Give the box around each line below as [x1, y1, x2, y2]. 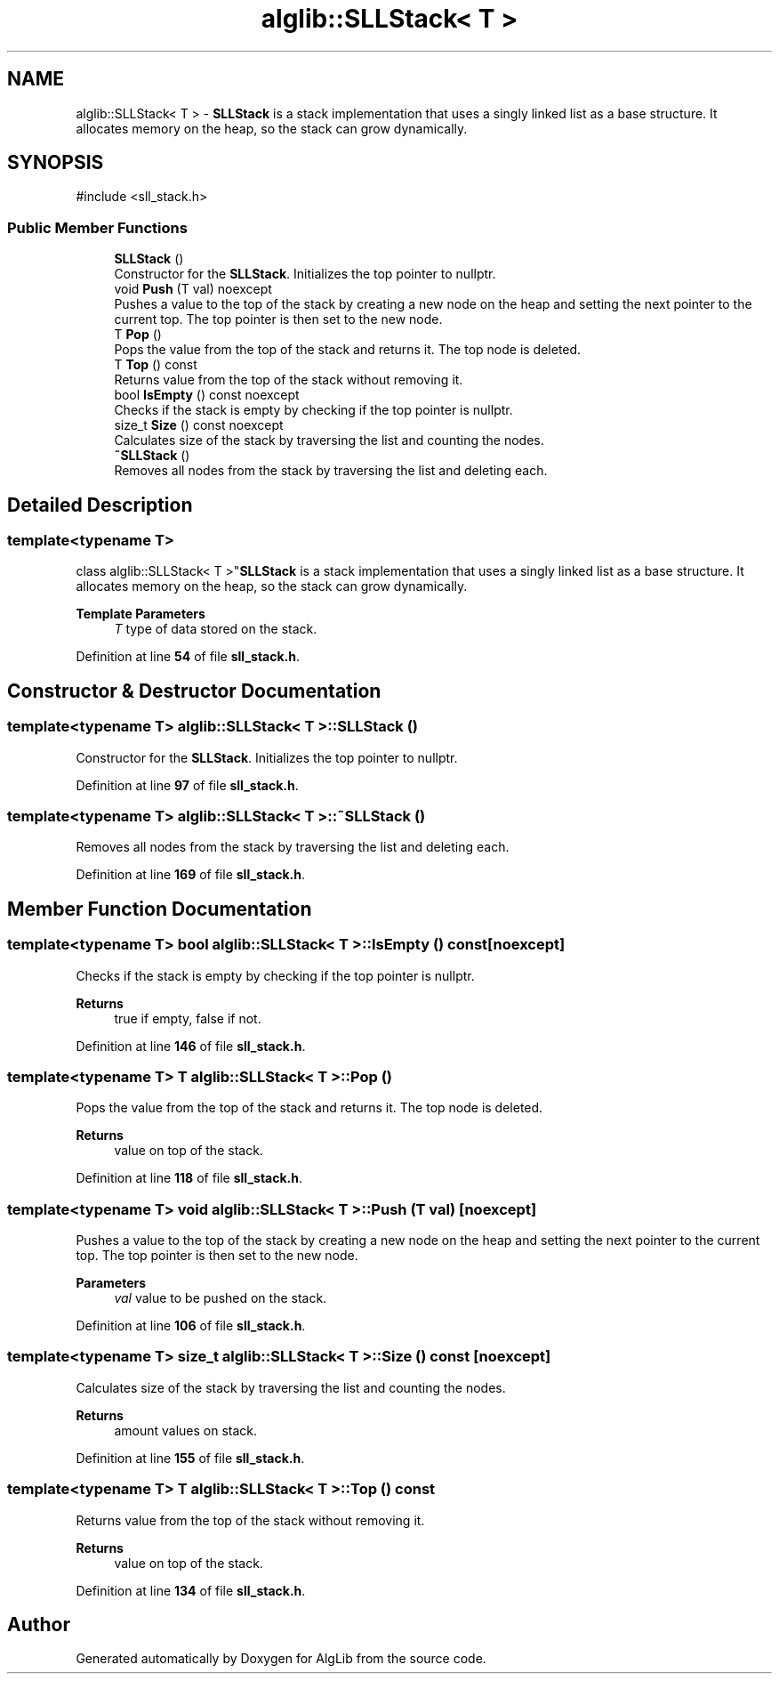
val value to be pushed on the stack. [114, 1290, 327, 1306]
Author [7, 1613, 70, 1637]
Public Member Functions [7, 218, 188, 237]
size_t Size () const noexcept [114, 417, 284, 433]
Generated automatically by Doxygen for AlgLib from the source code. [76, 1651, 486, 1667]
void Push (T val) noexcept [114, 281, 272, 297]
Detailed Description [7, 493, 193, 516]
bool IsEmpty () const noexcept [114, 387, 300, 403]
